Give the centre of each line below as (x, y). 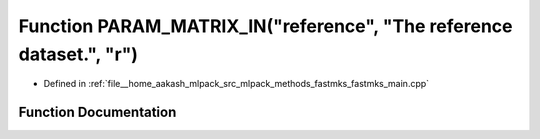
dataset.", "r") (78, 54)
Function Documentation (97, 112)
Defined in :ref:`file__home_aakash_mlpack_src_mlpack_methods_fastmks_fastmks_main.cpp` (236, 84)
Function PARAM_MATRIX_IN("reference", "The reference (265, 26)
